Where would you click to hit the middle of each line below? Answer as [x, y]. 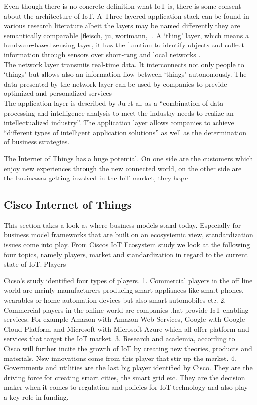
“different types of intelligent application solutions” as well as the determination [125, 132]
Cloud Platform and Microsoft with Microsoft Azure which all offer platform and [127, 329]
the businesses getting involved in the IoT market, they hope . [98, 178]
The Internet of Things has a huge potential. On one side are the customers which [128, 158]
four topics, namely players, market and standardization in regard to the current [126, 254]
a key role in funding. [36, 396]
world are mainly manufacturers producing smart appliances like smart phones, [124, 290]
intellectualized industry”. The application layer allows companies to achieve [119, 122]
